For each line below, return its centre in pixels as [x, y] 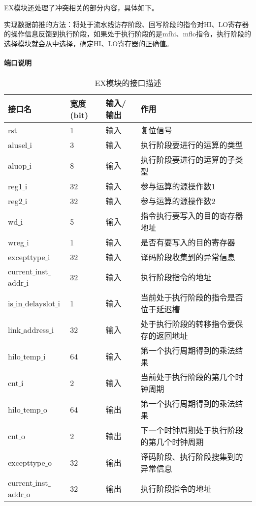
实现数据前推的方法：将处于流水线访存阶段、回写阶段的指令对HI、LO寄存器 [127, 24]
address [36, 329]
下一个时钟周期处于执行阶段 [192, 430]
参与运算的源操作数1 [178, 186]
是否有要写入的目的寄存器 [188, 242]
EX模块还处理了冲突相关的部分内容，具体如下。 [81, 7]
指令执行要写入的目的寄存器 [192, 216]
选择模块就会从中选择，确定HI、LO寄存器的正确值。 [89, 43]
